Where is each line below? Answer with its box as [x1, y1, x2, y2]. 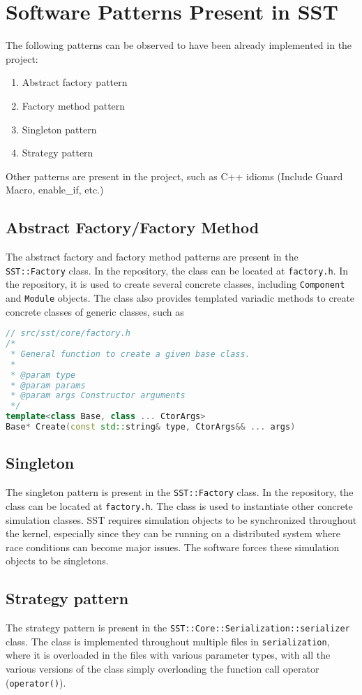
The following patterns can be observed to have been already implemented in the [6, 38, 352, 52]
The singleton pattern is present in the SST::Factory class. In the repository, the [6, 485, 354, 499]
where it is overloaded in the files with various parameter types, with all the [6, 648, 331, 662]
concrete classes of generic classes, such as [6, 304, 184, 319]
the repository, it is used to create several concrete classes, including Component [6, 277, 345, 291]
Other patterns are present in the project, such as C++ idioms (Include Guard [6, 168, 343, 183]
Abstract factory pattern [22, 75, 128, 89]
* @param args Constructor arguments [10, 390, 186, 401]
